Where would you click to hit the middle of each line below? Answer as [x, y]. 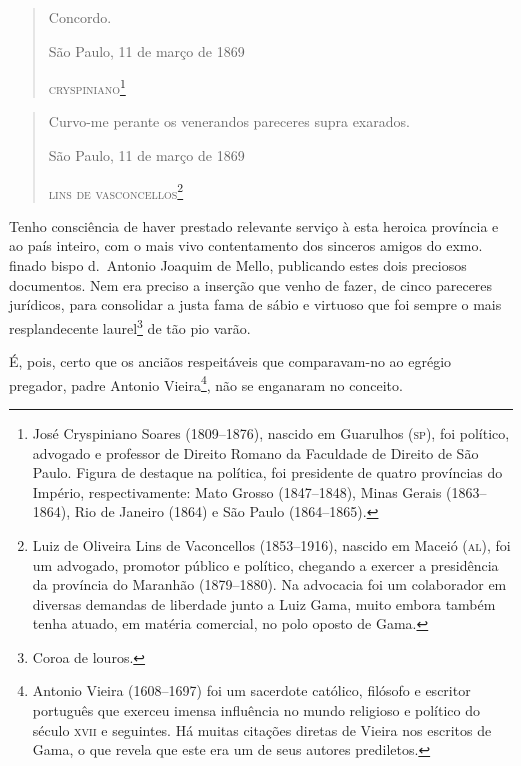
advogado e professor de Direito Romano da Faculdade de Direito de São [255, 452]
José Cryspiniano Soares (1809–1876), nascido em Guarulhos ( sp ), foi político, [271, 432]
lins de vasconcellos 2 [116, 191]
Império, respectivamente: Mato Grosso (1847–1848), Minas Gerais [237, 491]
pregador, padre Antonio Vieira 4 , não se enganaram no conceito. [206, 383]
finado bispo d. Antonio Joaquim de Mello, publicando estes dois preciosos [238, 265]
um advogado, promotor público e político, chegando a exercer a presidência [265, 564]
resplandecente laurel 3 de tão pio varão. [130, 326]
